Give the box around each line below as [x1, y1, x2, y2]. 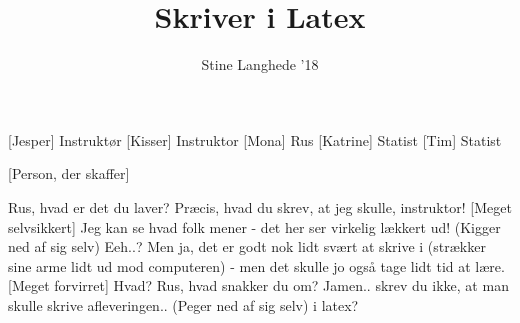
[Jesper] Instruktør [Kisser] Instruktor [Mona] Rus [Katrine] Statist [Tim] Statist [8, 129, 502, 150]
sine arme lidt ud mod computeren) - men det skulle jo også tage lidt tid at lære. [8, 255, 505, 276]
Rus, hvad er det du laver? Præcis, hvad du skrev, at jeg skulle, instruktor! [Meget [8, 196, 512, 217]
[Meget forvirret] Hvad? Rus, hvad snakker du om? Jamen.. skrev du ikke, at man [8, 275, 509, 296]
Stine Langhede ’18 [201, 54, 319, 75]
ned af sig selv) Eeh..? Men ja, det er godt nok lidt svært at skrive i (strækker [8, 236, 486, 257]
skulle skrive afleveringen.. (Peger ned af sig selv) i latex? [8, 294, 359, 315]
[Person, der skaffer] [8, 163, 130, 184]
